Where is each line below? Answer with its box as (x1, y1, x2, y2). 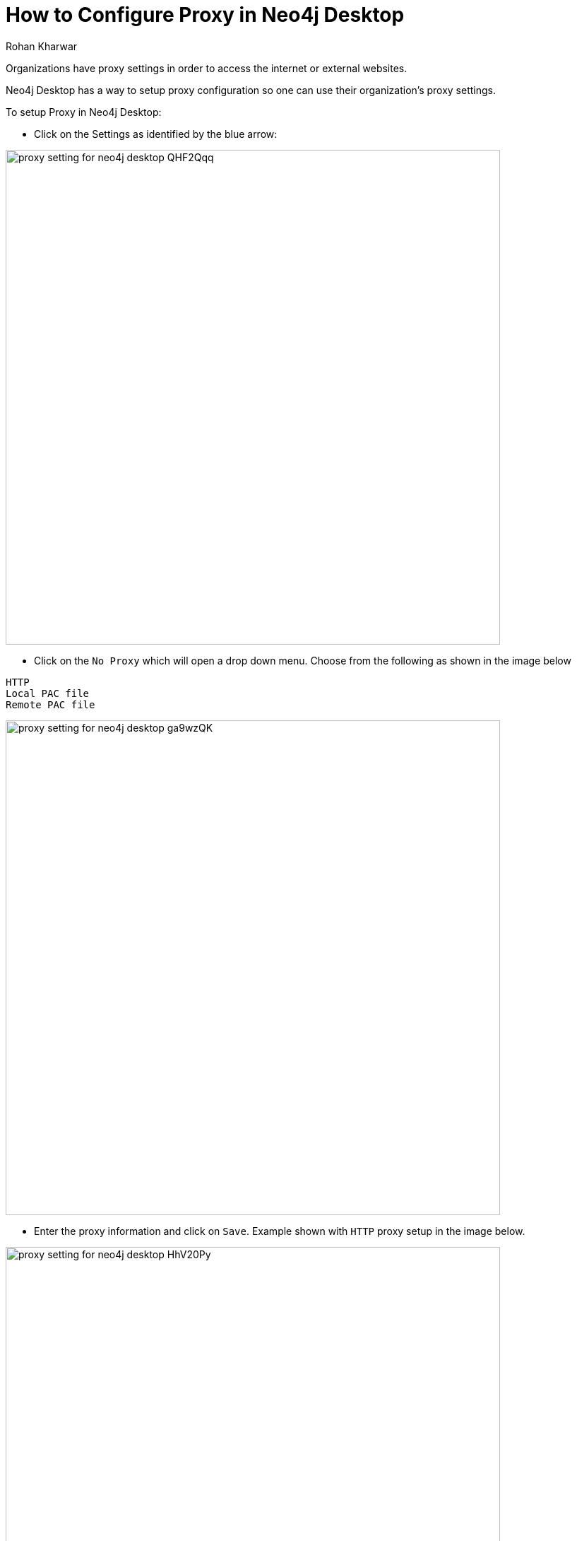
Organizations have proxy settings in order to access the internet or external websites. (6, 61, 408, 74)
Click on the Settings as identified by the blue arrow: (34, 127, 278, 140)
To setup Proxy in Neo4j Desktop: (6, 105, 162, 118)
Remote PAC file (6, 698, 95, 710)
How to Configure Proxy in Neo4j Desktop (6, 3, 405, 27)
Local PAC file (6, 687, 90, 699)
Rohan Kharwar (6, 40, 78, 52)
